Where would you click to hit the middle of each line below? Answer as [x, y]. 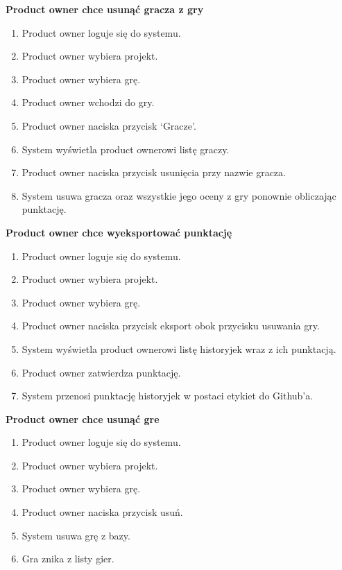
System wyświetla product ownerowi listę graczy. [126, 149]
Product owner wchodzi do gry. [88, 102]
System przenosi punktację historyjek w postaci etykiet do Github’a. [168, 396]
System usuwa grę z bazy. [76, 535]
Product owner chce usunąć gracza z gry [105, 9]
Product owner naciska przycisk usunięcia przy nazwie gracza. [154, 172]
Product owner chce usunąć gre [83, 418]
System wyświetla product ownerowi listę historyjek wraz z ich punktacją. [179, 348]
